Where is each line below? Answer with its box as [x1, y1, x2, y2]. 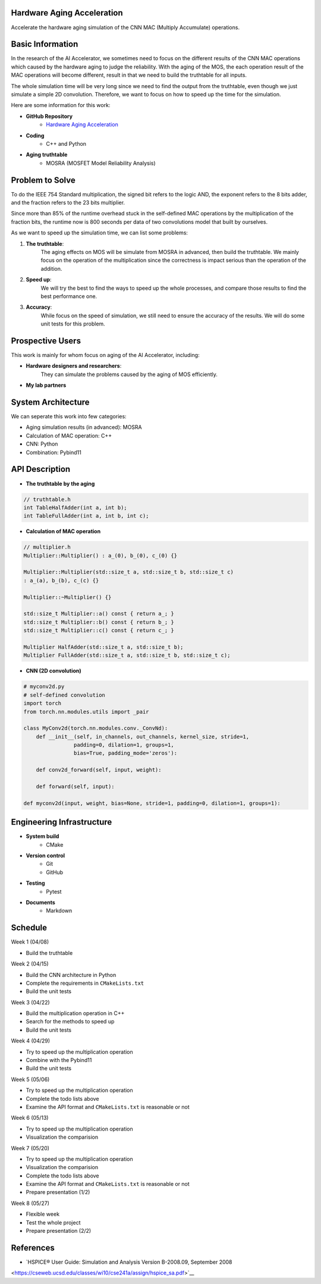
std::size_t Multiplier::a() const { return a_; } [23, 610, 175, 617]
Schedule [11, 923, 48, 933]
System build [26, 833, 59, 840]
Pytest [46, 888, 62, 895]
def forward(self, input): [36, 783, 115, 790]
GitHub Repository [26, 112, 73, 120]
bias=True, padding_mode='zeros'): [73, 750, 178, 757]
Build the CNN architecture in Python [26, 971, 117, 978]
